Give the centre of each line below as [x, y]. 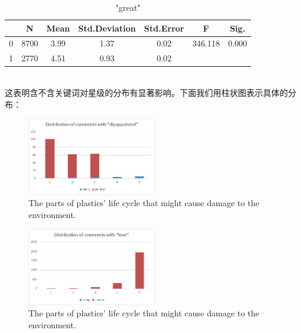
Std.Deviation [107, 28]
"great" [128, 7]
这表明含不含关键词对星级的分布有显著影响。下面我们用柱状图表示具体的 [146, 92]
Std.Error [164, 28]
